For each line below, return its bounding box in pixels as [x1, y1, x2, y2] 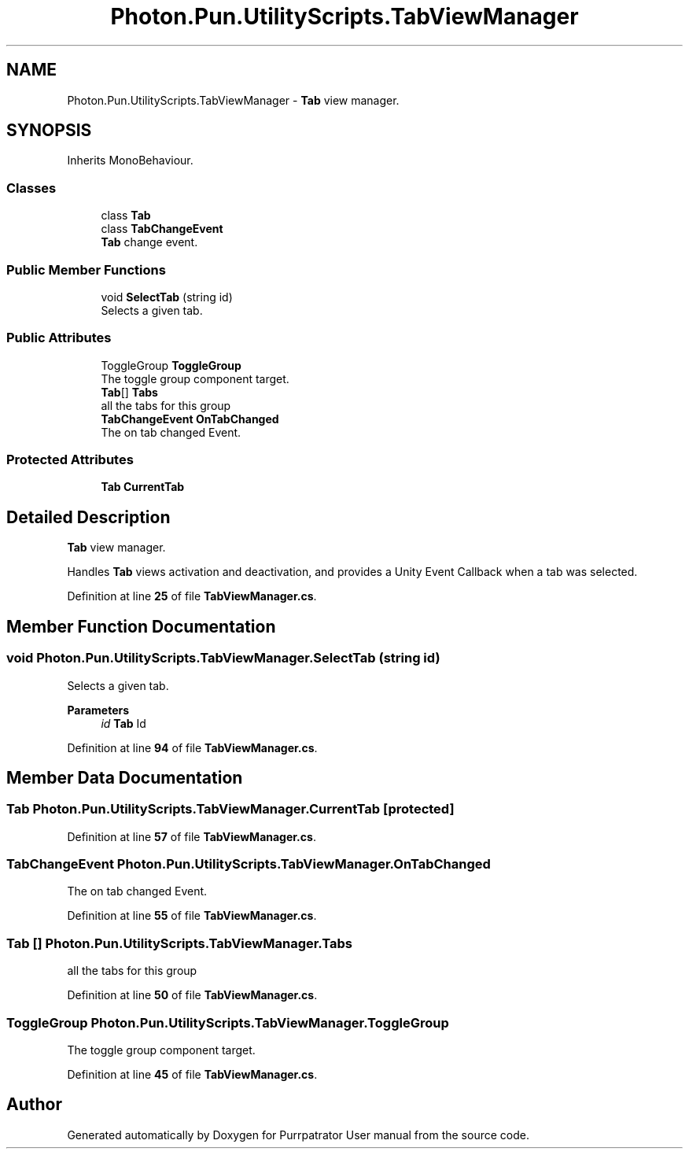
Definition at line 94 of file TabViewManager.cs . [67, 740, 318, 755]
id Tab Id [101, 716, 146, 730]
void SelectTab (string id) [101, 290, 233, 304]
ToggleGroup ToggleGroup [101, 358, 241, 372]
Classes [6, 179, 57, 196]
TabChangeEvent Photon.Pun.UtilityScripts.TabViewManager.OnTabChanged [6, 856, 491, 873]
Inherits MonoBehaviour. [67, 153, 193, 168]
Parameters [67, 703, 130, 717]
